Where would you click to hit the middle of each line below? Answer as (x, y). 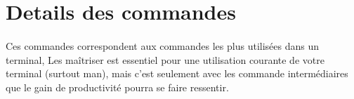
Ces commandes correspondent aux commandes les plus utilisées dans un (162, 45)
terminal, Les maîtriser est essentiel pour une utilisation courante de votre (165, 59)
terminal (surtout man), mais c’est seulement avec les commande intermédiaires (177, 73)
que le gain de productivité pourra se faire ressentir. (117, 87)
